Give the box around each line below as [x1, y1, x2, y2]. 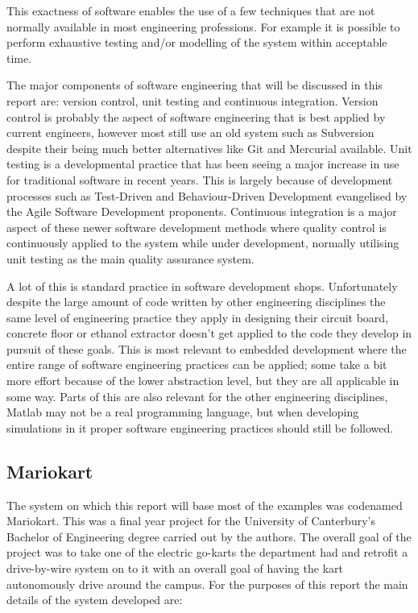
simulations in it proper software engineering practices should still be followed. [6, 419, 394, 436]
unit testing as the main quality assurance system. [6, 250, 255, 267]
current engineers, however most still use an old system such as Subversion [6, 124, 375, 141]
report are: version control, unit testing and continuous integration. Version [6, 92, 379, 109]
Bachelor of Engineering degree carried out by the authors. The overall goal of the [6, 528, 412, 545]
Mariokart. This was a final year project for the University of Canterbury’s [6, 512, 375, 529]
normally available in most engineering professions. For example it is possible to [6, 18, 400, 35]
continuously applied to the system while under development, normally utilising [6, 234, 399, 251]
